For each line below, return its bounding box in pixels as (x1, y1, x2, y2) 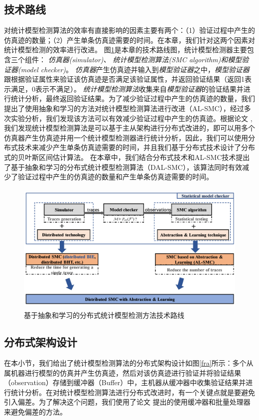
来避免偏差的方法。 (4, 407, 67, 417)
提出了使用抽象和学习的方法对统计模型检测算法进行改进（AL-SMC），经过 (4, 103, 244, 113)
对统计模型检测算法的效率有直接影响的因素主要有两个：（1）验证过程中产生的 (4, 25, 255, 35)
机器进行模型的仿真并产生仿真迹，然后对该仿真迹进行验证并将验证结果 (10, 367, 241, 378)
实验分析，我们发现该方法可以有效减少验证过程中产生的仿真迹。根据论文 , (10, 113, 253, 123)
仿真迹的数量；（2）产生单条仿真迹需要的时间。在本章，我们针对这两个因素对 (4, 34, 255, 45)
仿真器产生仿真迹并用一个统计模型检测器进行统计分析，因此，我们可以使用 (4, 132, 248, 142)
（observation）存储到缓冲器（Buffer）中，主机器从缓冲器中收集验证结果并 (4, 377, 246, 388)
